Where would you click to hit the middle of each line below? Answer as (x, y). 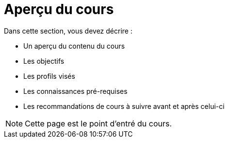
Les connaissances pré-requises (75, 91)
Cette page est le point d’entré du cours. (98, 123)
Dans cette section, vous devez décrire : (68, 31)
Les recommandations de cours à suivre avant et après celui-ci (124, 106)
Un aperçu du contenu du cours (74, 46)
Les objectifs (44, 61)
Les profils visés (49, 76)
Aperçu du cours (59, 9)
